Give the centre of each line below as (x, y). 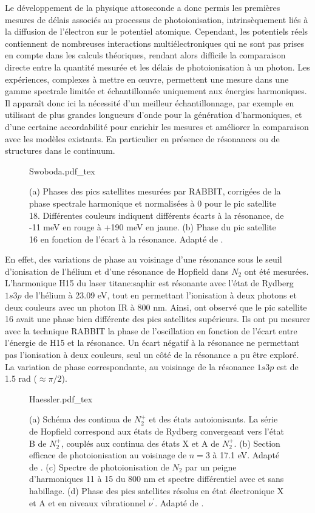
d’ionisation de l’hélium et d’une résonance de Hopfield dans (117, 271)
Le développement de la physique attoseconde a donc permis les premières (143, 7)
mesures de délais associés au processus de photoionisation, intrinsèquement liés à (157, 19)
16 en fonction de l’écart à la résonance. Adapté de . (126, 239)
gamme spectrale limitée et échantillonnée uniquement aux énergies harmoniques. (156, 91)
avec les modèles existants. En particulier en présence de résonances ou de (142, 138)
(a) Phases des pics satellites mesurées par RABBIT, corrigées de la (155, 191)
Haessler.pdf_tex (61, 398)
